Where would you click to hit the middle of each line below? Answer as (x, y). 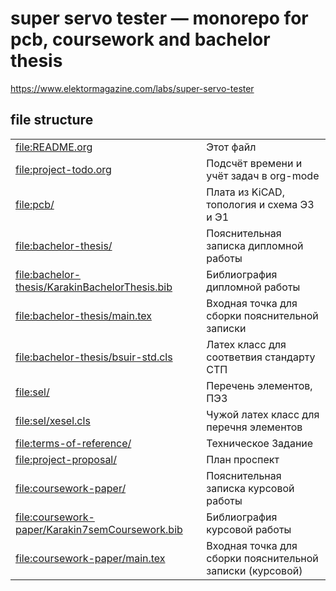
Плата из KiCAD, (245, 192)
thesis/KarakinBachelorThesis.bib (94, 287)
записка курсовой (250, 488)
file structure (52, 120)
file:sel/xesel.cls (53, 420)
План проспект (243, 459)
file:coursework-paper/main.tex (90, 558)
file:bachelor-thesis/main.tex (83, 315)
